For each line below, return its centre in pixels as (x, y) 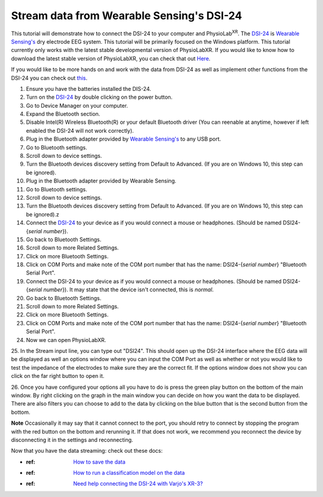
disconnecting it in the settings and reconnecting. (72, 440)
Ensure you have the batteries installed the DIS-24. (89, 89)
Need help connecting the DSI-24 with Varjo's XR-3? (138, 484)
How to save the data (99, 462)
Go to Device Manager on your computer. (77, 105)
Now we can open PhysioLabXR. (66, 340)
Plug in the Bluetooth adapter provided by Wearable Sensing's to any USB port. (124, 139)
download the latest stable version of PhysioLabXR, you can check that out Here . (111, 58)
